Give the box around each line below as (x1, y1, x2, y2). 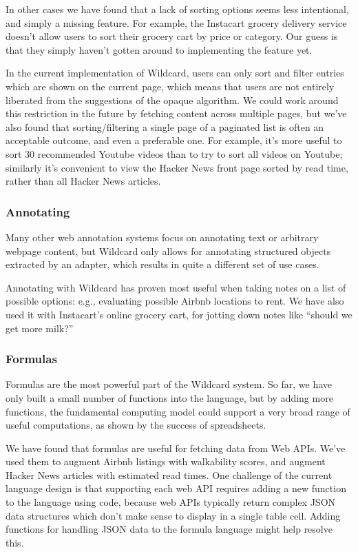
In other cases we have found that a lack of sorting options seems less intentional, (6, 2, 349, 16)
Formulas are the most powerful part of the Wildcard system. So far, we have (6, 377, 332, 391)
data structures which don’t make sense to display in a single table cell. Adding (6, 508, 341, 522)
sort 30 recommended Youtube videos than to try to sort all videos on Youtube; (6, 146, 343, 161)
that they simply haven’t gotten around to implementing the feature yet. (6, 42, 313, 57)
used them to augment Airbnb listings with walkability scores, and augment (6, 454, 326, 469)
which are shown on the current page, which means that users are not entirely (6, 79, 335, 93)
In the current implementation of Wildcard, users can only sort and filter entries (6, 65, 344, 80)
